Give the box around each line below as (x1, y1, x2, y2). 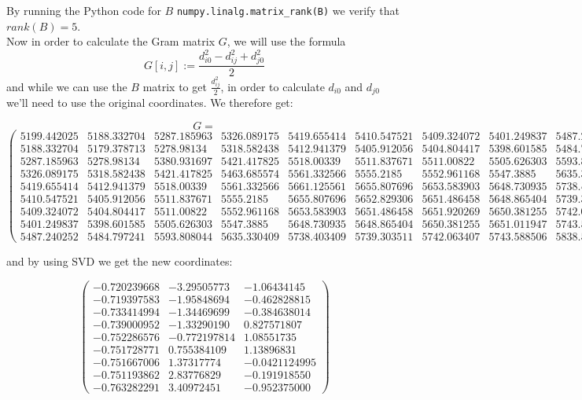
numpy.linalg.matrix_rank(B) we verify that (176, 2, 400, 18)
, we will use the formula (227, 33, 346, 50)
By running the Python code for (6, 2, 161, 18)
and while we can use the (6, 78, 127, 94)
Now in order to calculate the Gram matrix (6, 33, 215, 50)
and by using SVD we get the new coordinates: (6, 253, 233, 270)
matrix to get (142, 78, 207, 94)
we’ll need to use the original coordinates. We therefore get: (6, 94, 293, 111)
